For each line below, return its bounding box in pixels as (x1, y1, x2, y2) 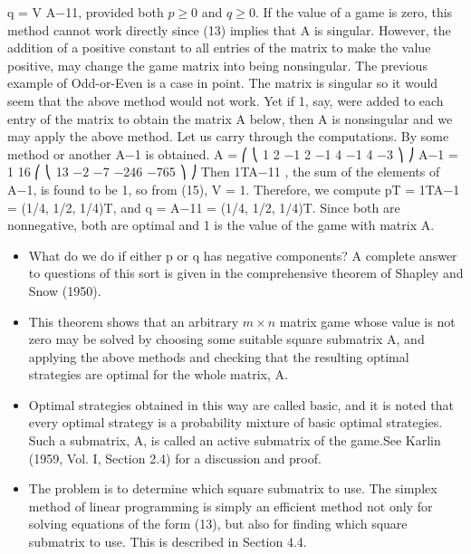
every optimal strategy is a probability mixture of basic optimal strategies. (28, 413, 443, 432)
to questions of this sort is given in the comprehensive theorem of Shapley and (28, 263, 464, 282)
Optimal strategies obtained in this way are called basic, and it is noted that (28, 395, 454, 414)
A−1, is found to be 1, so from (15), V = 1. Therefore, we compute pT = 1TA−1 (7, 179, 460, 198)
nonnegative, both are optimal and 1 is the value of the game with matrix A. (7, 215, 435, 234)
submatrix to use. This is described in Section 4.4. (28, 532, 307, 551)
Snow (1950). (28, 281, 101, 300)
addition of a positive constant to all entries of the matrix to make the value (7, 38, 431, 57)
